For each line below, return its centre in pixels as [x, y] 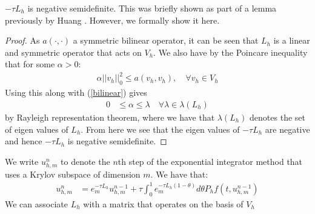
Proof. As [22, 40]
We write [22, 161]
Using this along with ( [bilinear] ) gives [76, 92]
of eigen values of [37, 129]
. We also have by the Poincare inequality [230, 52]
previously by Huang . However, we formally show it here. [112, 20]
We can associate [36, 203]
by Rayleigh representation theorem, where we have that [110, 117]
